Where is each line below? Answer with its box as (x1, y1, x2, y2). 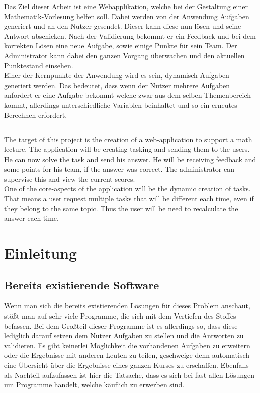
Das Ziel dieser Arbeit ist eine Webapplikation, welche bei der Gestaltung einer (4, 1, 248, 11)
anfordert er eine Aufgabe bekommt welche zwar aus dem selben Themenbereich (4, 90, 251, 100)
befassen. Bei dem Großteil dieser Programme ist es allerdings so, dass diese (4, 320, 238, 331)
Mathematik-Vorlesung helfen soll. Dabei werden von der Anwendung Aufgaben (4, 11, 249, 21)
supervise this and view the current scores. (4, 173, 135, 184)
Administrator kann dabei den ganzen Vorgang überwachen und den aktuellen (4, 50, 245, 60)
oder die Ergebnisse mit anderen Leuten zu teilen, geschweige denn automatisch (4, 350, 250, 360)
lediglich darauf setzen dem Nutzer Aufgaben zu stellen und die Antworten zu (4, 330, 244, 341)
